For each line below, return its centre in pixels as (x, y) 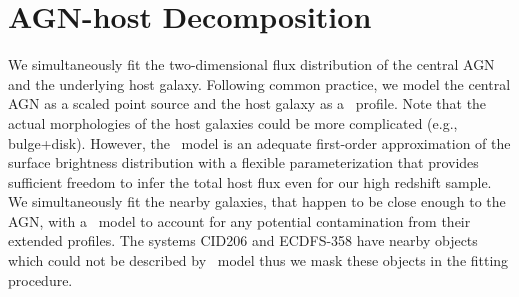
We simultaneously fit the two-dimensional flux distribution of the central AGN (251, 64)
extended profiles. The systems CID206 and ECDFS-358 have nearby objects (243, 240)
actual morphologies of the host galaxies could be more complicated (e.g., (233, 122)
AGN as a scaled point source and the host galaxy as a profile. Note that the (247, 103)
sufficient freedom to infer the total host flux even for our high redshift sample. (250, 181)
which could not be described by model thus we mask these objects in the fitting (258, 260)
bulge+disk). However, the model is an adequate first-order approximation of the (259, 142)
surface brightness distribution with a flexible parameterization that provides (243, 162)
